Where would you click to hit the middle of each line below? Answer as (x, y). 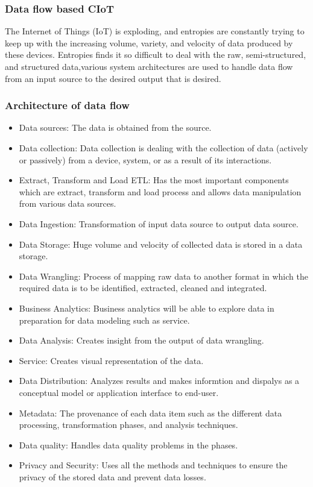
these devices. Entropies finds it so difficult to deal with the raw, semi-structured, (156, 55)
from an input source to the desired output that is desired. (113, 78)
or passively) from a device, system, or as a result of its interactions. (145, 159)
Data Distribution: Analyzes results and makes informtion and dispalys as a (159, 381)
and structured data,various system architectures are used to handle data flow (149, 66)
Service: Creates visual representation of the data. (111, 360)
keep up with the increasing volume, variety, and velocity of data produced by (149, 42)
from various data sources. (68, 203)
